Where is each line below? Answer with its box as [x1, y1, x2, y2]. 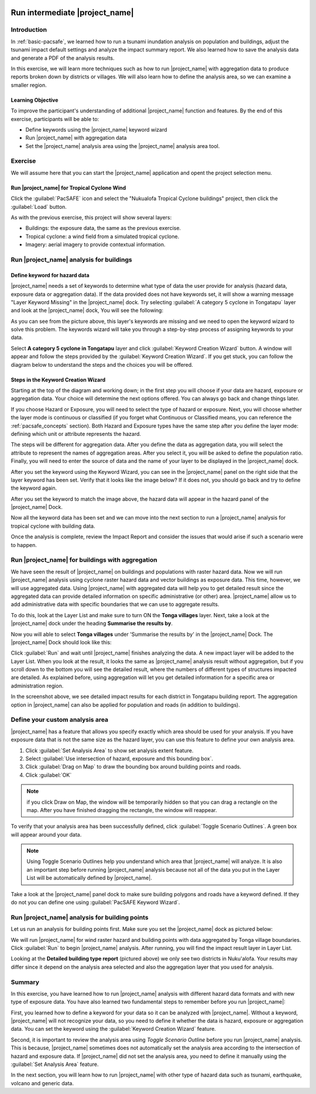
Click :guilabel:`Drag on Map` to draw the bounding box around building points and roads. [25, 763, 242, 770]
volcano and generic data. [11, 1079, 74, 1086]
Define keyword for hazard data [11, 271, 90, 278]
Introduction [11, 26, 47, 34]
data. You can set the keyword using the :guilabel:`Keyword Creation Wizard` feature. [11, 1026, 217, 1033]
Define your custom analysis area [11, 715, 108, 724]
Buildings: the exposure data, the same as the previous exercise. [25, 225, 181, 232]
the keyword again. [11, 484, 57, 491]
